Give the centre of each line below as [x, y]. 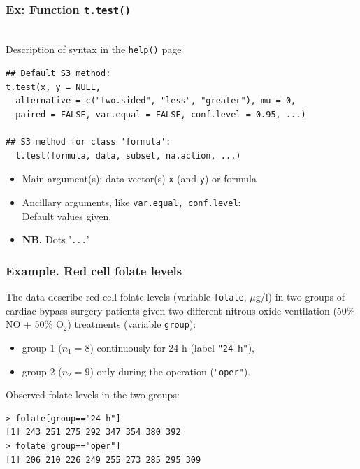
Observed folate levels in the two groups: [93, 395]
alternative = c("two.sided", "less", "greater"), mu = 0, [156, 101]
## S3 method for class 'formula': [88, 142]
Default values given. [67, 216]
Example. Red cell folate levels [94, 270]
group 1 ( [42, 347]
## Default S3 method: [58, 74]
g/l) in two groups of [300, 296]
